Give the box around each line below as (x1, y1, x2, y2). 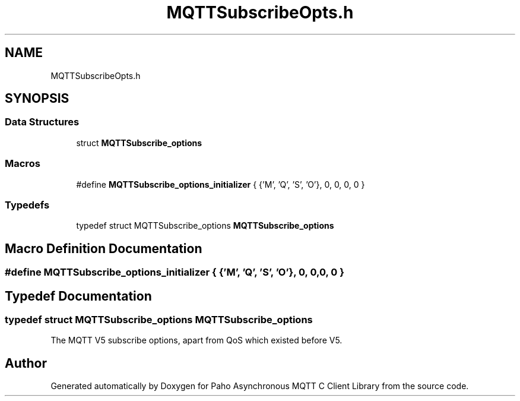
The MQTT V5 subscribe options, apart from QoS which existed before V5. (50, 335, 343, 346)
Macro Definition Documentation (5, 241, 202, 256)
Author (5, 355, 47, 371)
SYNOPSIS (5, 91, 69, 106)
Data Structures (5, 116, 80, 128)
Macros (5, 157, 40, 170)
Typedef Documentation (5, 288, 152, 304)
